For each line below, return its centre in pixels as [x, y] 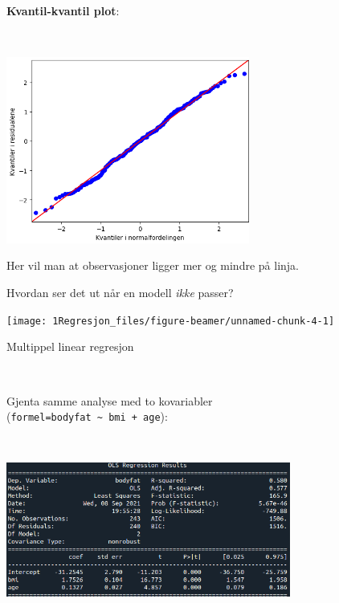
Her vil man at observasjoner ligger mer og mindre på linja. [153, 265]
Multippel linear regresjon [70, 346]
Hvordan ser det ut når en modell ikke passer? [120, 293]
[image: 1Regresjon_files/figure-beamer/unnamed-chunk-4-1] [171, 321]
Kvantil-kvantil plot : [63, 10]
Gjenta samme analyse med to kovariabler [110, 400]
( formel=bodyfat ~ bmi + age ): [87, 416]
